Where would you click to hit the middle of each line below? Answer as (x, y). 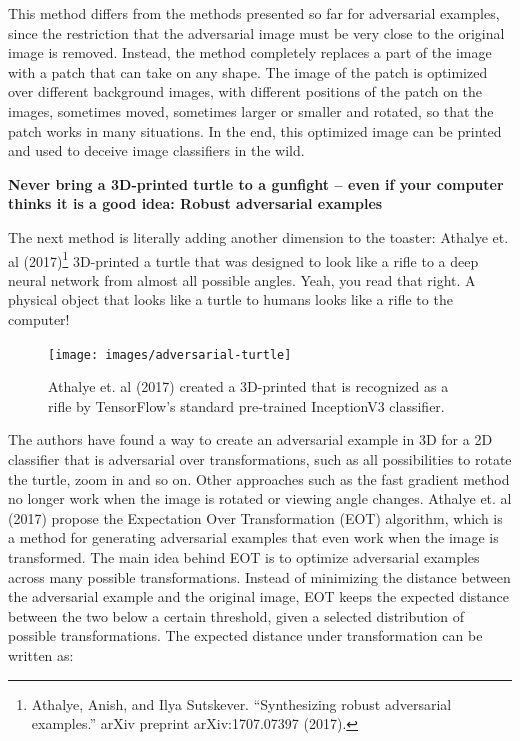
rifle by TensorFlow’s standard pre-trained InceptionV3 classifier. (246, 405)
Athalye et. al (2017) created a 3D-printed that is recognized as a (248, 386)
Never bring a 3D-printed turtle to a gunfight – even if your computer (256, 183)
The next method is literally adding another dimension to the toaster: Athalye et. (258, 236)
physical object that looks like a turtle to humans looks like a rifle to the (230, 299)
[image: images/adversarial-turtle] (170, 354)
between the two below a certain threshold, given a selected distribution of (236, 615)
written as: (41, 654)
